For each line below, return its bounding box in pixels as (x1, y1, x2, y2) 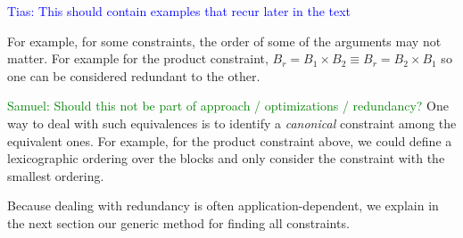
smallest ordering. (7, 166, 104, 185)
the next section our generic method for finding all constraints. (7, 213, 350, 232)
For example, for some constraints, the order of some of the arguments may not (7, 31, 442, 50)
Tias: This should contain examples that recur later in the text (7, 2, 351, 20)
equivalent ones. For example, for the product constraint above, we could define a (7, 131, 452, 150)
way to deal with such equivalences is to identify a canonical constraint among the (7, 113, 457, 132)
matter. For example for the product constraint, (7, 49, 269, 68)
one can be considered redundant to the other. (7, 66, 260, 85)
